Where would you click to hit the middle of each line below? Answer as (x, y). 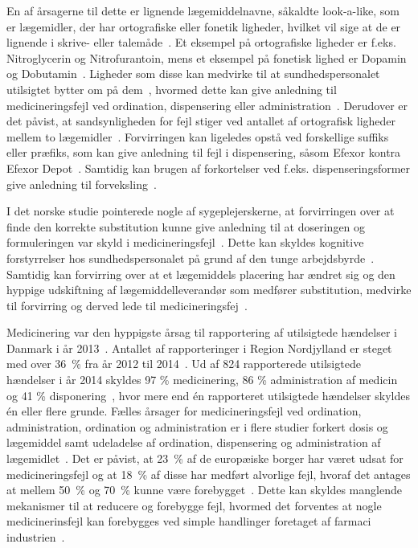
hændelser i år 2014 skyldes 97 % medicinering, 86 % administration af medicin (202, 380)
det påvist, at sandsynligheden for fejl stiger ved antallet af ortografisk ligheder (201, 121)
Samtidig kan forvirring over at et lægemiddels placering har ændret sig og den (201, 274)
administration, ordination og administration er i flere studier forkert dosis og (197, 426)
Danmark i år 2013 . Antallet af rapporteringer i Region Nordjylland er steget (199, 348)
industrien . (36, 537)
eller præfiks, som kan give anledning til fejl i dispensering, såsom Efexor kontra (204, 152)
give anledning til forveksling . (82, 184)
